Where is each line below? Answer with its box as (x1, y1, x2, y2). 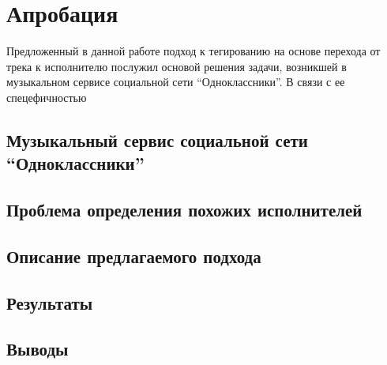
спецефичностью (6, 88, 87, 105)
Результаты (6, 290, 93, 314)
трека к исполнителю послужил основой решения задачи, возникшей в (6, 58, 347, 74)
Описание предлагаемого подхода (6, 243, 261, 268)
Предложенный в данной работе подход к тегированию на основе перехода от (6, 43, 381, 59)
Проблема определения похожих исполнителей (6, 198, 363, 222)
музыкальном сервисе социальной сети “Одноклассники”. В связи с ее (6, 73, 345, 90)
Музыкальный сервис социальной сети (6, 127, 308, 152)
